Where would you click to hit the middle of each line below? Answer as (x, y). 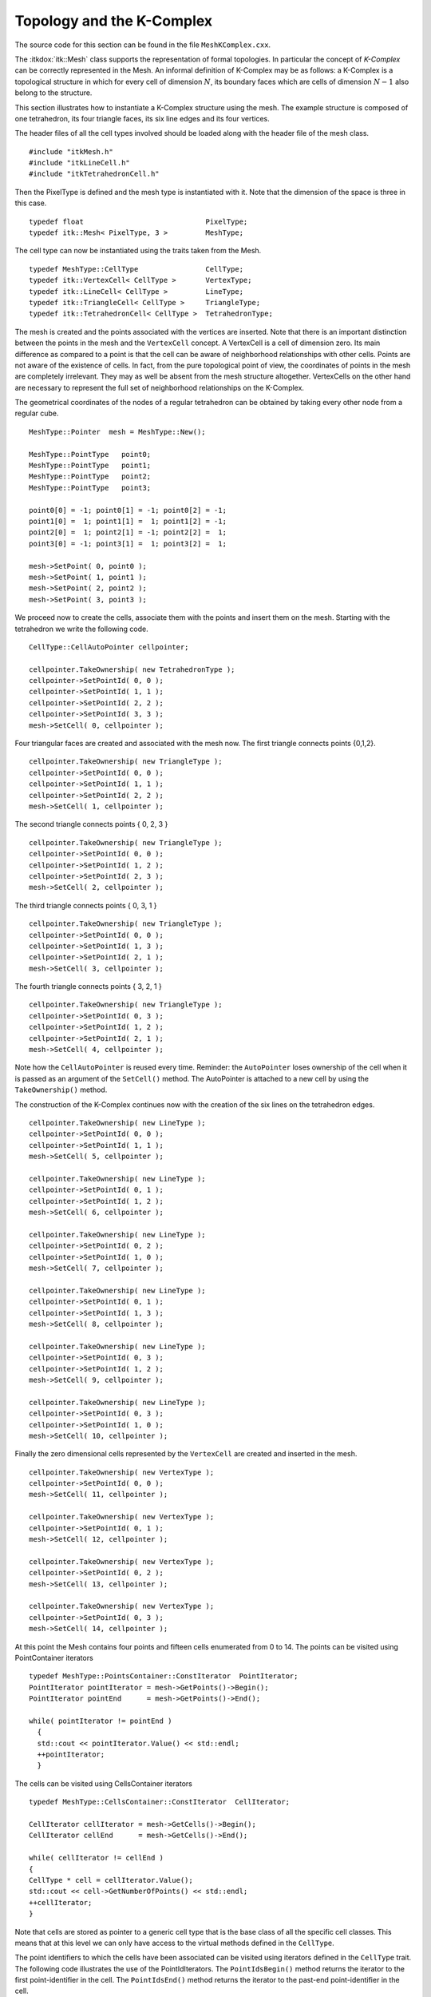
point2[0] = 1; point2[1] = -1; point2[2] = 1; (128, 532)
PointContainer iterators (54, 1658)
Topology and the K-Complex (114, 21)
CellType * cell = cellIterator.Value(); (111, 1880)
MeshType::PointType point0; (90, 454)
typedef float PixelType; (138, 221)
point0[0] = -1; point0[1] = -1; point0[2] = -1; (128, 510)
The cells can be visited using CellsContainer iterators (104, 1783)
